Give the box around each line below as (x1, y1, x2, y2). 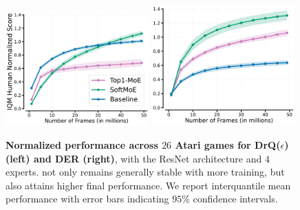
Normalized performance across (6, 138, 158, 152)
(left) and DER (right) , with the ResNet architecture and (6, 151, 262, 165)
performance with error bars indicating (6, 191, 169, 206)
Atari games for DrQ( (175, 138, 281, 152)
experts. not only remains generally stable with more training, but (6, 165, 285, 179)
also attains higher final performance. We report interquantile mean (6, 178, 291, 192)
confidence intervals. (193, 191, 278, 206)
